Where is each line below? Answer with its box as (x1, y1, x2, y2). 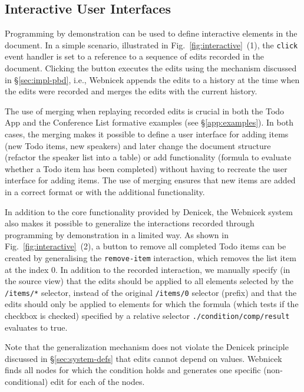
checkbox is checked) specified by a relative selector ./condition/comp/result (5, 309, 290, 322)
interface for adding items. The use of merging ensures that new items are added (5, 174, 296, 186)
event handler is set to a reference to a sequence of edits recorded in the (5, 50, 264, 62)
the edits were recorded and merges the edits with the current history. (5, 85, 257, 97)
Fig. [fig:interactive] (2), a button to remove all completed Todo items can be (5, 240, 286, 252)
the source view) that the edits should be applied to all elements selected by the (5, 275, 293, 287)
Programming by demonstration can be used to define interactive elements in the (5, 27, 298, 39)
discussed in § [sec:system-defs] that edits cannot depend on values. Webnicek (5, 352, 282, 364)
